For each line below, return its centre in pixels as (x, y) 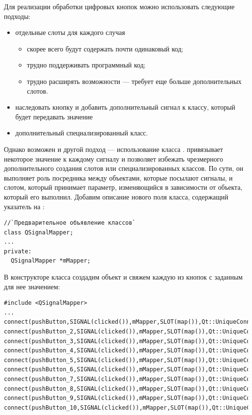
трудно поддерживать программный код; (86, 65)
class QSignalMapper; (39, 232)
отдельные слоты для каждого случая (70, 32)
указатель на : (24, 206)
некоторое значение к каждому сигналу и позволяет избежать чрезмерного (114, 158)
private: (18, 251)
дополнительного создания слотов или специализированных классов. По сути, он (124, 168)
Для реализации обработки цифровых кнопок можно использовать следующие (119, 6)
